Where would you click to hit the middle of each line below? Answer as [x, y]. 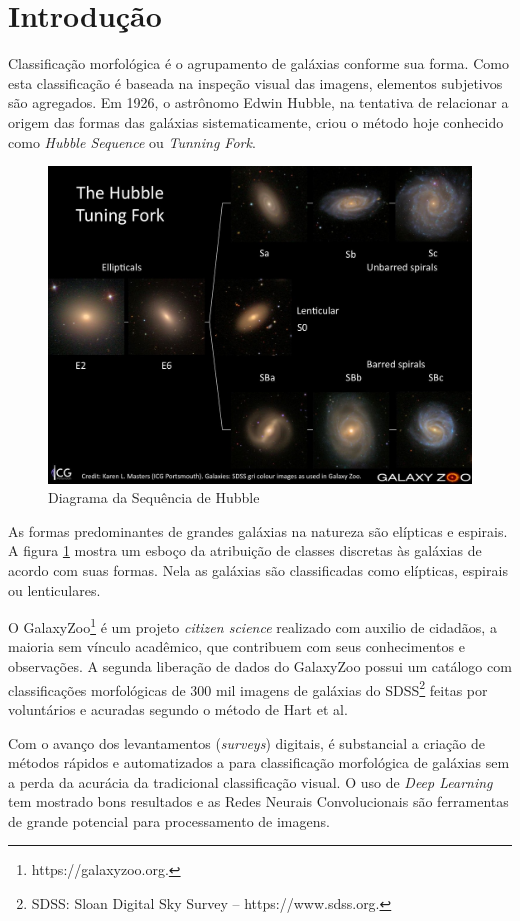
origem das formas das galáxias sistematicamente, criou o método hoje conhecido [256, 121]
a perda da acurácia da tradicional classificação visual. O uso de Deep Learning [250, 781]
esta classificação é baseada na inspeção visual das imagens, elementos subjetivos [255, 82]
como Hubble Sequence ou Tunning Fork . [132, 141]
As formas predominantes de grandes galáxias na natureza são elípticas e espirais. [258, 530]
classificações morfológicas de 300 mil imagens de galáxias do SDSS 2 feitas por [248, 688]
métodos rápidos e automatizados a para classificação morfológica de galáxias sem [259, 762]
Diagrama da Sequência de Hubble [154, 497]
